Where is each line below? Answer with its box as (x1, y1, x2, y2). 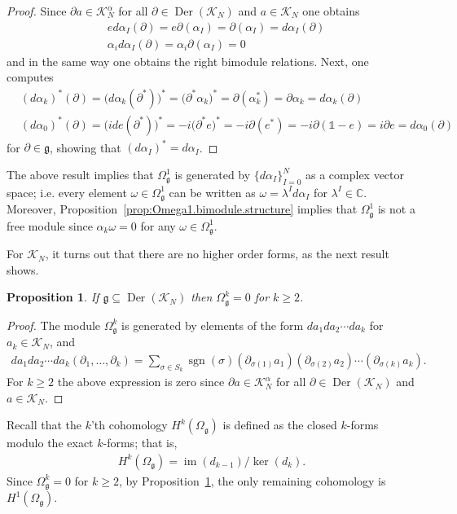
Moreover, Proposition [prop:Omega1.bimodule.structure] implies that (7, 200, 358, 217)
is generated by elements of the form (121, 316, 304, 333)
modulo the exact (7, 434, 94, 451)
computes (7, 68, 54, 86)
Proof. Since (7, 2, 67, 19)
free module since (7, 217, 93, 234)
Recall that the (7, 416, 81, 433)
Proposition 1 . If (7, 288, 99, 305)
